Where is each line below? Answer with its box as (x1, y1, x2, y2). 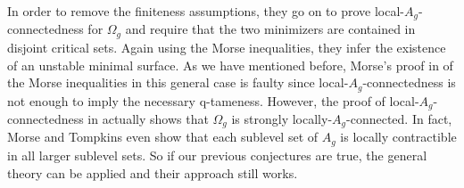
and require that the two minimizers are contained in (125, 20, 416, 38)
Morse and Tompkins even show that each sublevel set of (7, 127, 319, 146)
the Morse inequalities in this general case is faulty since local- (7, 73, 349, 92)
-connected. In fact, (346, 110, 452, 127)
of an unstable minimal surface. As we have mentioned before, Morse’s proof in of (7, 55, 453, 74)
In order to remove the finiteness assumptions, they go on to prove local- (7, 2, 405, 20)
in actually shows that (87, 110, 209, 127)
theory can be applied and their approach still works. (7, 163, 298, 182)
